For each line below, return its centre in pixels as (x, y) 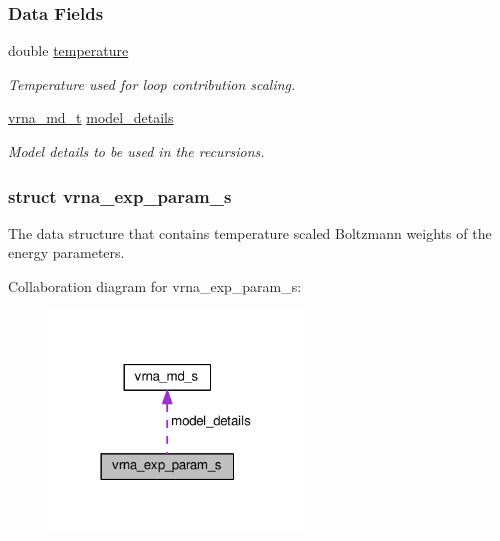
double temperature (68, 50)
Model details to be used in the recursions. (136, 151)
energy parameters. (66, 252)
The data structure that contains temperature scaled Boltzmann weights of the (250, 232)
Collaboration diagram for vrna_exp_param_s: (155, 286)
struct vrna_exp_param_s (120, 195)
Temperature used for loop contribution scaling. (152, 83)
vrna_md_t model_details (91, 117)
